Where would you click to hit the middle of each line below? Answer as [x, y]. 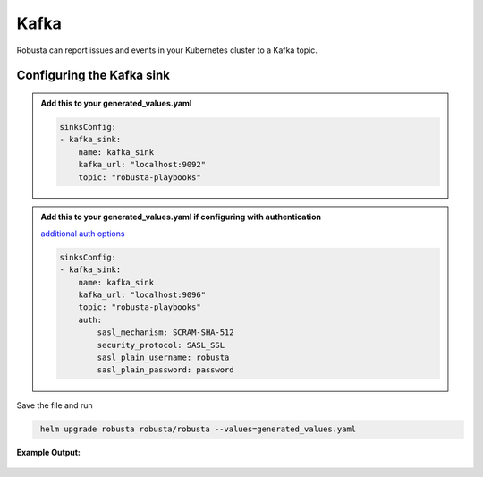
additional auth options [83, 234]
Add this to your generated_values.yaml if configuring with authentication [181, 217]
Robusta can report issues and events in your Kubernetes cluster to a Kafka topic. [167, 50]
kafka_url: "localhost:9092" [142, 165]
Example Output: [48, 453]
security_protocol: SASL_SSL [161, 345]
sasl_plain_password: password [165, 370]
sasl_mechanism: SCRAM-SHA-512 [165, 332]
